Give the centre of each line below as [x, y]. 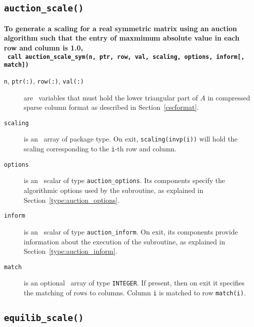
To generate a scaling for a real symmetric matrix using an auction [121, 28]
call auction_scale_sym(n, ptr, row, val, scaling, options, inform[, [126, 57]
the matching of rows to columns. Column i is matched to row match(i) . [135, 292]
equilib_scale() [44, 318]
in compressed [229, 97]
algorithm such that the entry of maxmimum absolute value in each [122, 38]
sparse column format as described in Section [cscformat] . [111, 107]
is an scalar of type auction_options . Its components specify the [125, 180]
